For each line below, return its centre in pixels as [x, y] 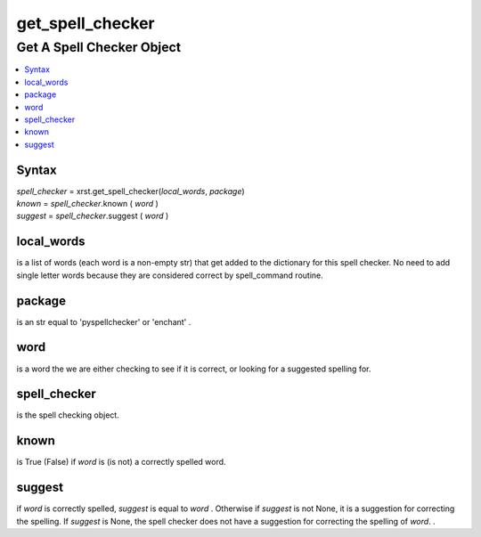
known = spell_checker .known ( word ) [88, 204]
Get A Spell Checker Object [99, 47]
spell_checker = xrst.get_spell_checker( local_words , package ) [130, 191]
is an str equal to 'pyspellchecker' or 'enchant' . [104, 321]
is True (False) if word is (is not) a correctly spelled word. [121, 462]
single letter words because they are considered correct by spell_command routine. [170, 275]
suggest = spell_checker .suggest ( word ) [93, 216]
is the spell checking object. [68, 415]
